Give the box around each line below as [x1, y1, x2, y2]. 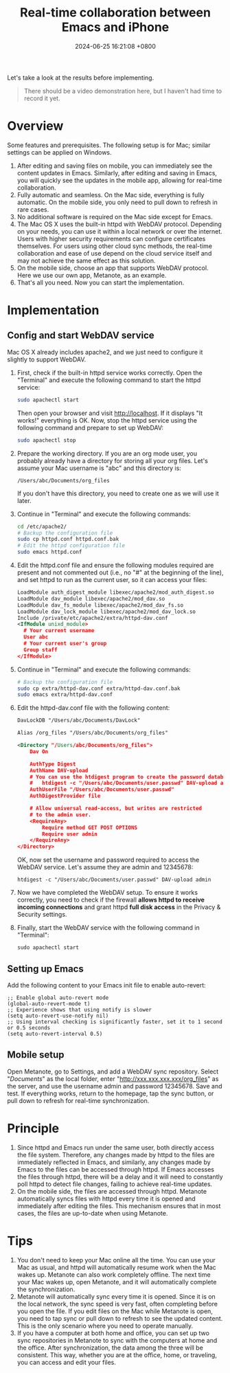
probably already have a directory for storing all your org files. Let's [16, 456, 208, 465]
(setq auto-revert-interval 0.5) [7, 1030, 103, 1037]
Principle [7, 1120, 60, 1136]
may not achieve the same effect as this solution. [16, 256, 156, 265]
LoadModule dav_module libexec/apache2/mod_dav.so [16, 595, 165, 602]
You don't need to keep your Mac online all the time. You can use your [16, 1255, 216, 1264]
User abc [23, 634, 49, 640]
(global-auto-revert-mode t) [7, 1000, 91, 1007]
